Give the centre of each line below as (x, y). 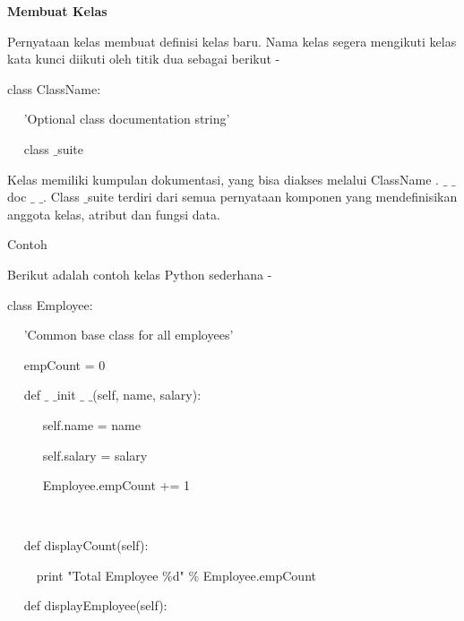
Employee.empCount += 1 (116, 485)
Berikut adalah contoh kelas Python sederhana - (140, 274)
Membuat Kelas (57, 11)
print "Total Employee (97, 575)
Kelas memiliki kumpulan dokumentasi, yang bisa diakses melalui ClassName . (223, 179)
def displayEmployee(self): (95, 605)
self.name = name (92, 424)
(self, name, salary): (147, 395)
